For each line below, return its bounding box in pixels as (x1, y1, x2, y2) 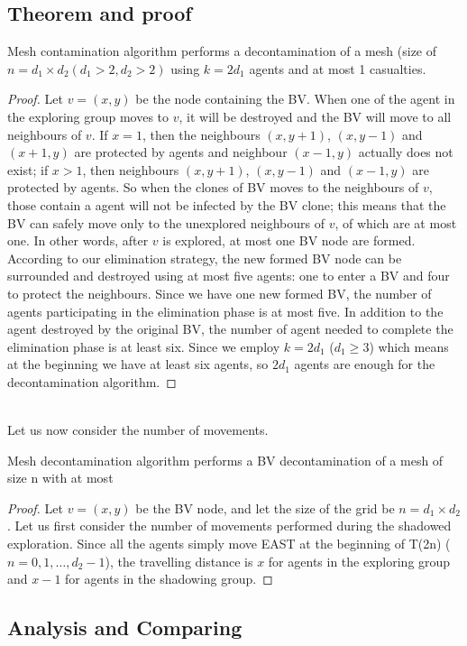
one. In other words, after (7, 231, 149, 250)
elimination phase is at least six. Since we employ (7, 337, 280, 355)
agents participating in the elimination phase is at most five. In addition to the (7, 301, 444, 320)
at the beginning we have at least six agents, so (7, 355, 269, 374)
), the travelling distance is (105, 551, 253, 570)
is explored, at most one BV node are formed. (162, 231, 416, 250)
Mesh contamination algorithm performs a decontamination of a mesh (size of (7, 42, 437, 60)
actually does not (358, 143, 453, 161)
